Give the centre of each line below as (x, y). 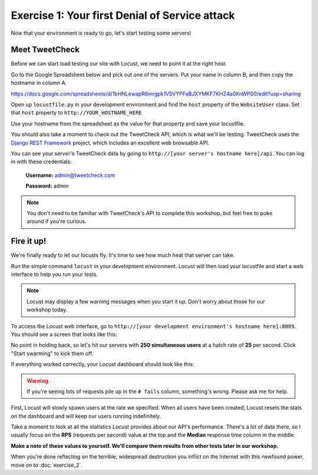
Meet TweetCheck (45, 50)
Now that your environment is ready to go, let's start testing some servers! (101, 33)
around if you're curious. (57, 222)
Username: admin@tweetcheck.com (70, 175)
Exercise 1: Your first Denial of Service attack (123, 15)
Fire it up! (29, 241)
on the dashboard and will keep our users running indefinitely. (86, 416)
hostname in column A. (39, 83)
